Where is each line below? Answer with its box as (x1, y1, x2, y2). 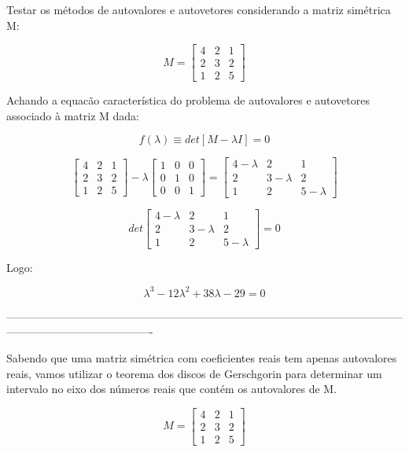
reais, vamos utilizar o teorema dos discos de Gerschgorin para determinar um (6, 365, 382, 381)
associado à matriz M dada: (6, 107, 139, 123)
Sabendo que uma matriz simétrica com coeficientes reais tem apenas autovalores (6, 349, 397, 366)
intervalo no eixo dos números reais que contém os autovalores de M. (6, 380, 337, 397)
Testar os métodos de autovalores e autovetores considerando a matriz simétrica (6, 2, 391, 17)
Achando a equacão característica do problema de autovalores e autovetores (6, 92, 370, 108)
